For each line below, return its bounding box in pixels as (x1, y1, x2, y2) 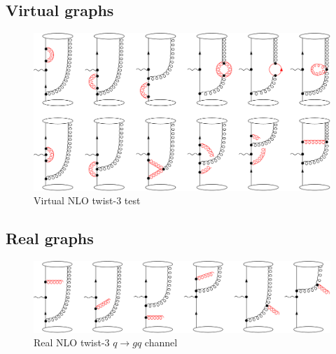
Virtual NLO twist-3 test (34, 193, 141, 208)
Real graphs (6, 227, 94, 249)
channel (144, 335, 178, 350)
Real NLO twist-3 (34, 335, 110, 350)
